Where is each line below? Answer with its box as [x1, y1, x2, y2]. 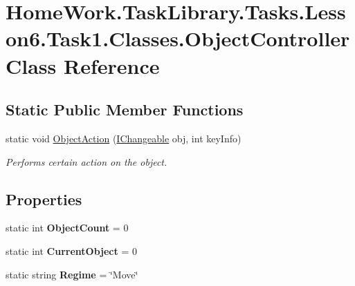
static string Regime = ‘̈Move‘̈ [6, 267, 138, 281]
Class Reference [6, 51, 160, 79]
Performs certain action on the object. [6, 154, 167, 169]
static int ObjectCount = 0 [6, 220, 129, 235]
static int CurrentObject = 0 [6, 243, 137, 258]
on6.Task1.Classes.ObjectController [6, 24, 350, 53]
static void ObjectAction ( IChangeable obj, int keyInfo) [6, 131, 242, 145]
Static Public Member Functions [6, 99, 244, 120]
